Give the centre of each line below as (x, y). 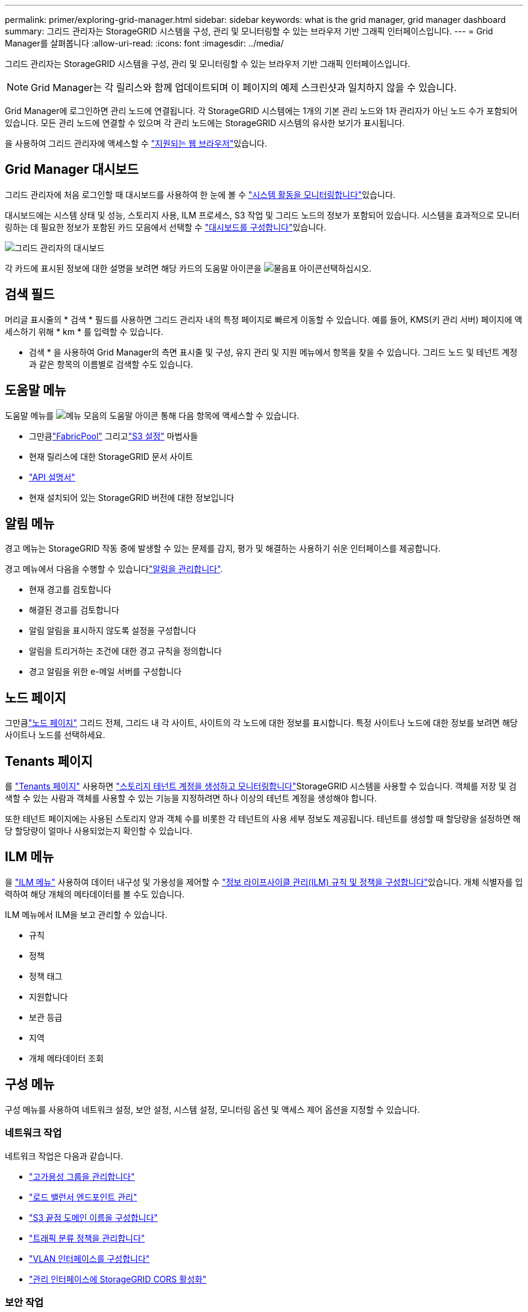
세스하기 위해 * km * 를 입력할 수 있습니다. (84, 331)
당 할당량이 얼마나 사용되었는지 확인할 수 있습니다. (99, 831)
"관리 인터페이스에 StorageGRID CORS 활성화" (118, 1279)
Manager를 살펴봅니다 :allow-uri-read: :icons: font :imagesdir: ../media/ (144, 43)
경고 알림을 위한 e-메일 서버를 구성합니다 (105, 672)
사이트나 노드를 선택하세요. (55, 735)
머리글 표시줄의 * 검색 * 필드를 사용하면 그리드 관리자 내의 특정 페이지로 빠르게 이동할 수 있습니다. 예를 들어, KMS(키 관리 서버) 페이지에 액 (264, 319)
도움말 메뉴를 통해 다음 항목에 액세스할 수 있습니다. (152, 415)
